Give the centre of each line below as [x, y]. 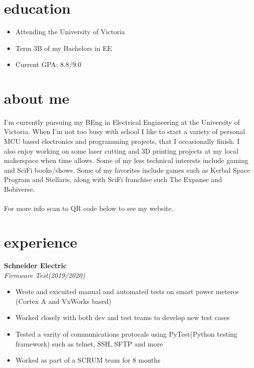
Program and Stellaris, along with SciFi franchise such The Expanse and [113, 179]
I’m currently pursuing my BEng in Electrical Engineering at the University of [122, 122]
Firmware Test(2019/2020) [45, 275]
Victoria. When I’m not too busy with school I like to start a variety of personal [125, 131]
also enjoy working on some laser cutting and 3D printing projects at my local [121, 150]
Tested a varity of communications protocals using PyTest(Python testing [126, 333]
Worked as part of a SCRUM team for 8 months [88, 360]
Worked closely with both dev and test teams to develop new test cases [123, 317]
